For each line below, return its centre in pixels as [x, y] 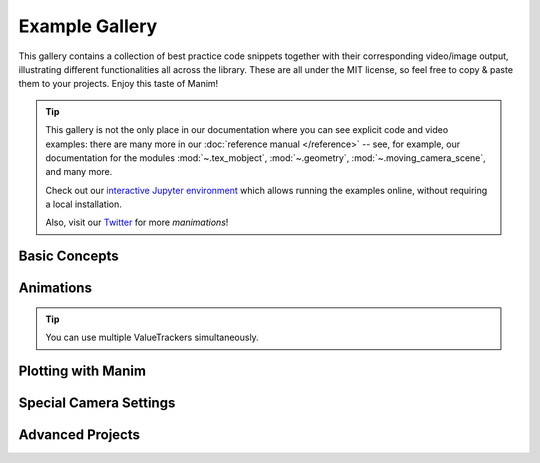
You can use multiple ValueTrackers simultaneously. [152, 337]
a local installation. [83, 204]
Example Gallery [88, 26]
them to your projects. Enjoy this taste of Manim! [118, 84]
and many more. [79, 172]
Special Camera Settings [97, 403]
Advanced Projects [79, 435]
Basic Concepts [68, 256]
